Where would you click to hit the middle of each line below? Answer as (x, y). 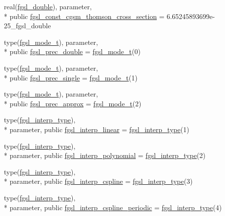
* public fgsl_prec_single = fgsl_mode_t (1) (71, 77)
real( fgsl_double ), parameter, (48, 6)
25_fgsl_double (28, 26)
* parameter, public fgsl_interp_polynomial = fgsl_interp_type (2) (105, 155)
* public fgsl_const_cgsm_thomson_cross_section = (84, 16)
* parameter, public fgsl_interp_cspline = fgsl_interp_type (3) (98, 181)
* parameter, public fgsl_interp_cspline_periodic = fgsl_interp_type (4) (113, 207)
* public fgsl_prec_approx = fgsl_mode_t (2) (73, 103)
